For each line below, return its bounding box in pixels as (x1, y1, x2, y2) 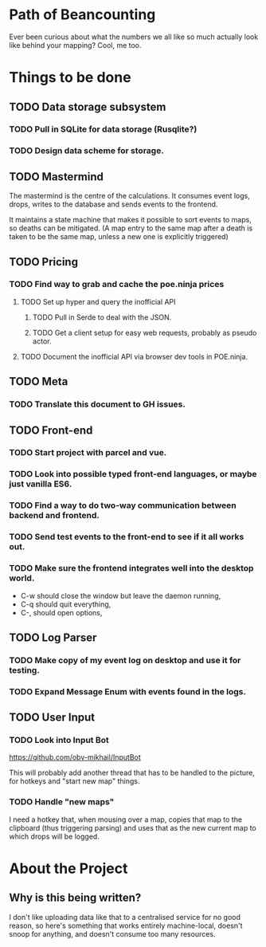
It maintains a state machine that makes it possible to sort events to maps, (9, 215, 252, 225)
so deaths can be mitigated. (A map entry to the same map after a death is (9, 223, 253, 233)
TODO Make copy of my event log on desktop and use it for (9, 654, 241, 666)
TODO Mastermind (9, 170, 104, 183)
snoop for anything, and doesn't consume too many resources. (9, 929, 216, 938)
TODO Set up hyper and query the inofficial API (20, 297, 176, 306)
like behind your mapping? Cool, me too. (9, 40, 142, 49)
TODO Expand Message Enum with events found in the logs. (9, 686, 246, 697)
